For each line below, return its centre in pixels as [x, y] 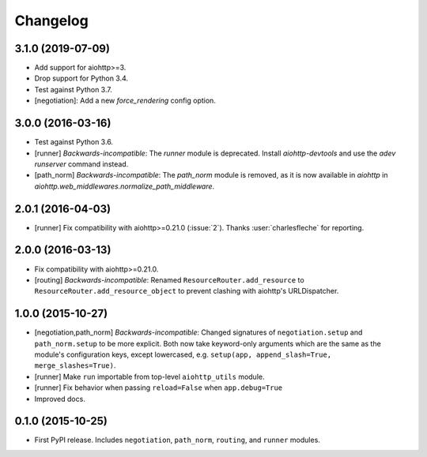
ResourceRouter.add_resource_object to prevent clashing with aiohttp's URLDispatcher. [187, 291]
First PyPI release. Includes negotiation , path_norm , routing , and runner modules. [177, 440]
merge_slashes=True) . [75, 365]
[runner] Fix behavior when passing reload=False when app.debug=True [159, 388]
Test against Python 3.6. [74, 142]
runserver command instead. [81, 164]
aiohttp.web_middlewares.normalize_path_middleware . [125, 186]
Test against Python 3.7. [73, 89]
